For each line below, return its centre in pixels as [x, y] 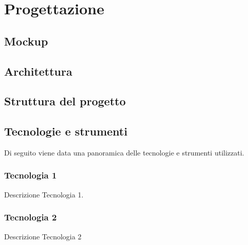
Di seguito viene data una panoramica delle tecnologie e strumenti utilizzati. [124, 152]
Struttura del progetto [65, 101]
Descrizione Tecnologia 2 [43, 236]
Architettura [38, 71]
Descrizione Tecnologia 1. [44, 194]
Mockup [26, 41]
